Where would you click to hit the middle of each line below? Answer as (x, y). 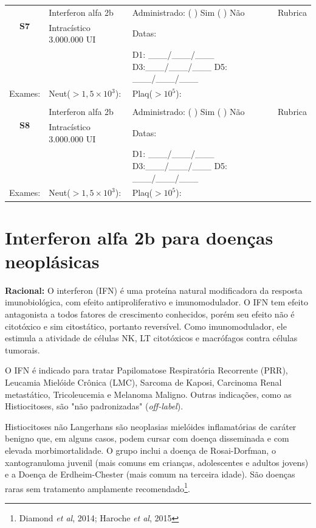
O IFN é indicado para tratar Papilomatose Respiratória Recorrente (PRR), (146, 370)
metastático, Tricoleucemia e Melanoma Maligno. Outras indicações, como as (148, 394)
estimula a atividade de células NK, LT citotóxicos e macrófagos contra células (151, 338)
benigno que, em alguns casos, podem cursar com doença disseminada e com (147, 438)
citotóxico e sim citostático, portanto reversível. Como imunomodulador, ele (146, 326)
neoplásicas (52, 261)
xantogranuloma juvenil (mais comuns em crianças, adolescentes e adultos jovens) (157, 462)
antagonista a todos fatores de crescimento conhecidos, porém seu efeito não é (150, 314)
